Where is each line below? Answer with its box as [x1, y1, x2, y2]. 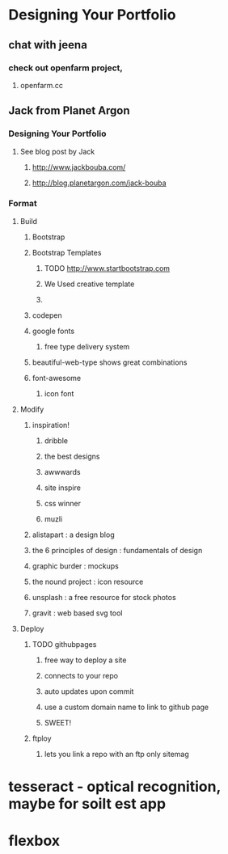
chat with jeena [8, 38, 87, 52]
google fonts [32, 326, 75, 336]
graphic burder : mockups [32, 560, 119, 571]
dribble [44, 435, 69, 446]
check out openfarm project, [8, 62, 124, 74]
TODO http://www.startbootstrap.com [44, 263, 171, 273]
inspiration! [32, 420, 70, 429]
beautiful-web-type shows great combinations [32, 357, 188, 367]
